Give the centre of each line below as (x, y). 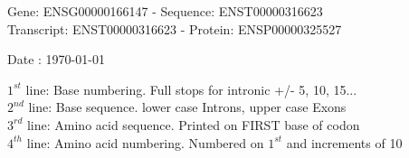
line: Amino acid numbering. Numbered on (145, 142)
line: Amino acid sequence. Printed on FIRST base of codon (193, 124)
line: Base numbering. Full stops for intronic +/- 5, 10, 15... (191, 89)
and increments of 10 (344, 142)
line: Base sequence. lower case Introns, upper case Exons (187, 107)
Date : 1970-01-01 (56, 59)
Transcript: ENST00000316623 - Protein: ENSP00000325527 (175, 28)
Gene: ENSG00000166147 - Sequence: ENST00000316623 (165, 11)
